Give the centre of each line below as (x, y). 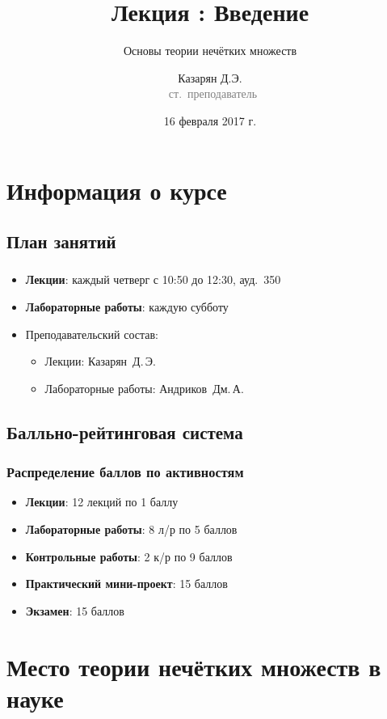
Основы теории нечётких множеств (210, 51)
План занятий (61, 241)
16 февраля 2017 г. (210, 120)
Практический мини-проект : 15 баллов (126, 584)
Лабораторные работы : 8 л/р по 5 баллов (131, 529)
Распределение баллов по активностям (125, 472)
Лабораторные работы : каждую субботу (127, 306)
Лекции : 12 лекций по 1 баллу (102, 502)
